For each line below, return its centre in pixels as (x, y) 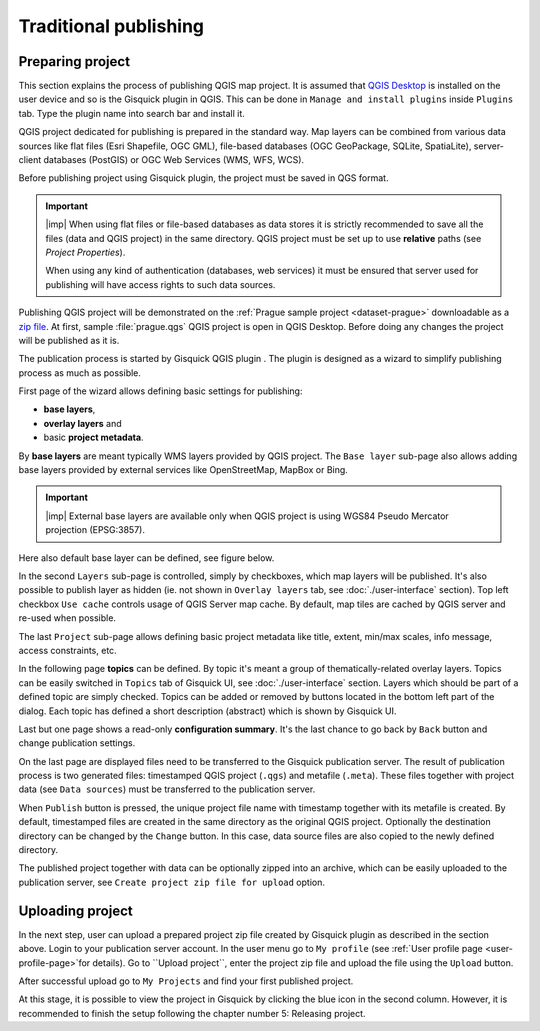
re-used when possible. (67, 618)
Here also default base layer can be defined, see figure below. (146, 557)
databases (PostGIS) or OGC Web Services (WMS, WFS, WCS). (174, 160)
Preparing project (74, 61)
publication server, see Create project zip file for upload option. (171, 882)
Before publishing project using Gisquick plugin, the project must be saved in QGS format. (203, 178)
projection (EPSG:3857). (95, 530)
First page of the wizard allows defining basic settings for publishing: (160, 391)
